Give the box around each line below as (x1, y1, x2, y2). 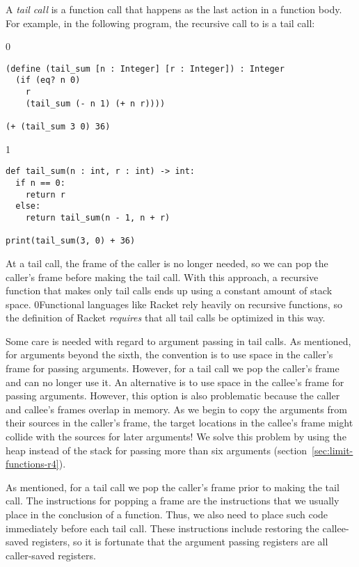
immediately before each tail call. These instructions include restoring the (6, 520, 319, 535)
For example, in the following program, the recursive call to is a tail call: (6, 15, 315, 30)
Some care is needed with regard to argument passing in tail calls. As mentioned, (6, 333, 351, 348)
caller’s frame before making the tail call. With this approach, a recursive (6, 269, 319, 284)
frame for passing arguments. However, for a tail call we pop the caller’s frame (6, 361, 340, 376)
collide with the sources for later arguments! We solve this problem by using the (6, 429, 346, 444)
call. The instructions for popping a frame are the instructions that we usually (6, 493, 340, 508)
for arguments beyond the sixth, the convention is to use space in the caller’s (6, 347, 333, 362)
